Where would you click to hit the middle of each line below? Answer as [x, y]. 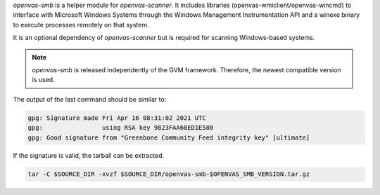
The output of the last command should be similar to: [90, 99]
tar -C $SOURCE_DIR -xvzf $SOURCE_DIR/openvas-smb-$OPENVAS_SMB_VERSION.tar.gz [169, 174]
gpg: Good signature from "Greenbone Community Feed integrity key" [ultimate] [169, 137]
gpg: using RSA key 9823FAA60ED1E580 [121, 128]
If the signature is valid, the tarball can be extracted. [89, 156]
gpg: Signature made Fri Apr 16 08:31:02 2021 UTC [117, 118]
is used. [44, 80]
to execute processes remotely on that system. [81, 25]
